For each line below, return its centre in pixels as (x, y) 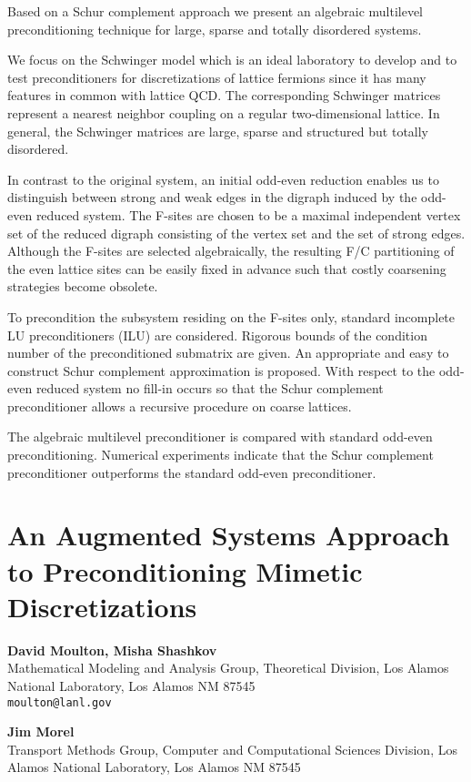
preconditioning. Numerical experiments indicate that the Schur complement (220, 455)
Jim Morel (41, 731)
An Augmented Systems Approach (229, 535)
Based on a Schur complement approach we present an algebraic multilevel (215, 11)
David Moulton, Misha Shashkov (112, 650)
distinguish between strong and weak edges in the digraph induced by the (212, 197)
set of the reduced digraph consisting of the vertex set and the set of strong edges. (236, 233)
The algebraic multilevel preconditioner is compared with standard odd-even (220, 437)
